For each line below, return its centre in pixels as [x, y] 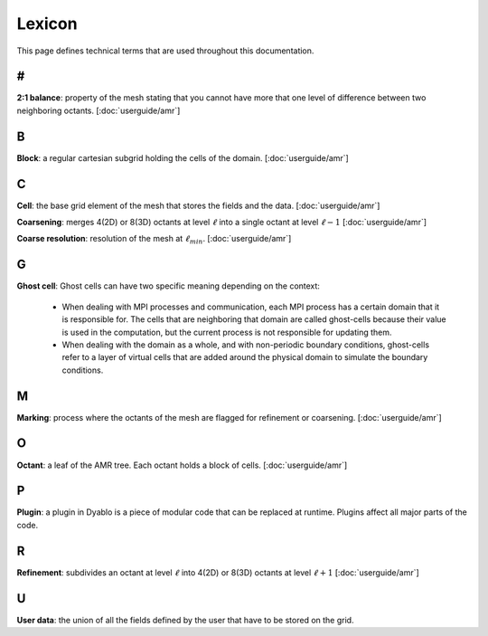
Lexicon [47, 24]
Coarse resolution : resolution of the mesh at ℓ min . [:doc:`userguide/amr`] [154, 240]
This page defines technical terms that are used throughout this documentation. [165, 51]
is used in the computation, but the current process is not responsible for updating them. [227, 332]
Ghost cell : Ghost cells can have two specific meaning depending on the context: [169, 286]
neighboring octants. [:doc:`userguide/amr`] [99, 110]
